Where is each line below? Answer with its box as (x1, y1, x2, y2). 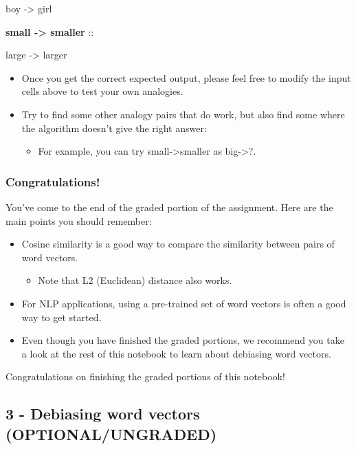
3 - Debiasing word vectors (5, 403, 200, 424)
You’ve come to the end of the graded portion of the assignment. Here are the (5, 199, 333, 214)
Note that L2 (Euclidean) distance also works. (38, 273, 232, 287)
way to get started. (21, 309, 102, 324)
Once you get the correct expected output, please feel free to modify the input (21, 70, 351, 85)
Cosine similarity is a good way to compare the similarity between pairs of (21, 237, 335, 251)
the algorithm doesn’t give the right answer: (21, 120, 207, 135)
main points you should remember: (5, 213, 152, 228)
